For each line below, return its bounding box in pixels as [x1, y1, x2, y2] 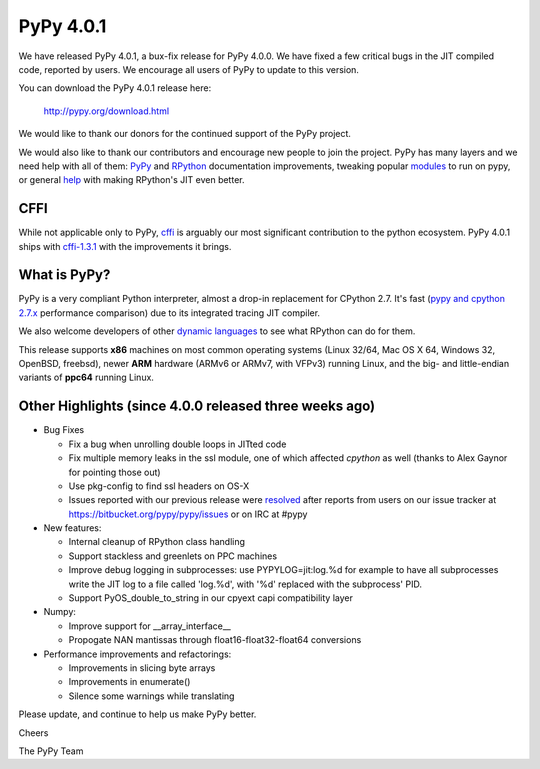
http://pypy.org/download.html [43, 105, 170, 117]
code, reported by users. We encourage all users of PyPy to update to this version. [18, 63, 360, 75]
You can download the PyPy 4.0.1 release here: [18, 82, 212, 94]
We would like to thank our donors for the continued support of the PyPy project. [18, 128, 352, 140]
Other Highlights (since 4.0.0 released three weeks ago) [18, 398, 375, 415]
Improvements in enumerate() [68, 676, 191, 688]
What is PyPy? [18, 266, 111, 284]
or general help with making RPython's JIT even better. [18, 174, 245, 186]
